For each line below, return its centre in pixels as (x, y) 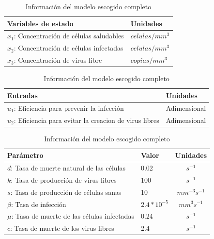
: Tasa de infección (38, 204)
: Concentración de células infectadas (69, 48)
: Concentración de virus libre (58, 60)
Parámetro (25, 155)
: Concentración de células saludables (69, 36)
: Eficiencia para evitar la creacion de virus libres (86, 120)
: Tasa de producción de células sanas (66, 192)
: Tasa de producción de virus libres (64, 179)
